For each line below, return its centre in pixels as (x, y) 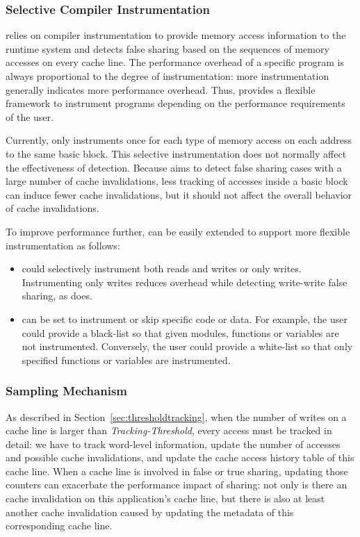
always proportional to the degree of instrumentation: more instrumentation (167, 76)
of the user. (30, 116)
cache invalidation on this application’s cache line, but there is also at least (165, 498)
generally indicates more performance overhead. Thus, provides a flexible (161, 89)
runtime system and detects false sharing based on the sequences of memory (167, 48)
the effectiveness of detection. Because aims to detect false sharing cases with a (174, 167)
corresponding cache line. (59, 526)
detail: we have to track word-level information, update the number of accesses (173, 444)
